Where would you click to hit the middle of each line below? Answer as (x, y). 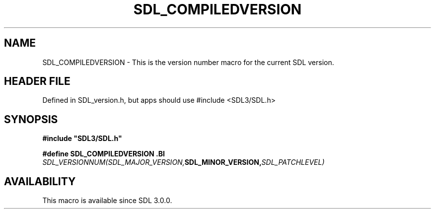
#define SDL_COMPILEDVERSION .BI (104, 154)
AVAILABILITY (40, 181)
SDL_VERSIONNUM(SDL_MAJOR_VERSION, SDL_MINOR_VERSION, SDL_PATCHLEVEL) (183, 162)
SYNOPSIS (31, 119)
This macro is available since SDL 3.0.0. (107, 201)
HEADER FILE (37, 81)
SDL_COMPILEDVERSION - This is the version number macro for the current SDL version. (188, 62)
